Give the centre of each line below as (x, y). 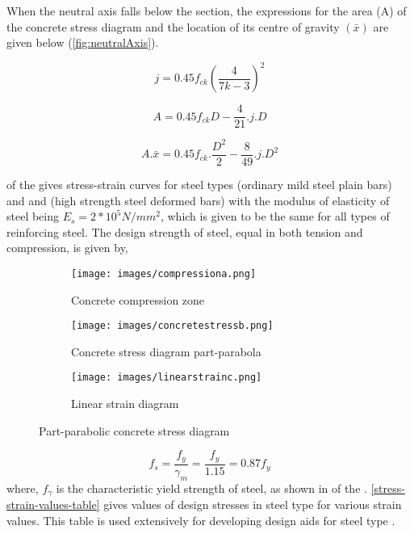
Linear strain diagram (125, 404)
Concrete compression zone (138, 299)
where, (23, 488)
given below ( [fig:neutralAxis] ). (83, 42)
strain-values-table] (53, 504)
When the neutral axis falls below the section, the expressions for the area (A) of (207, 11)
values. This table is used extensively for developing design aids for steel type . (201, 520)
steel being (33, 216)
